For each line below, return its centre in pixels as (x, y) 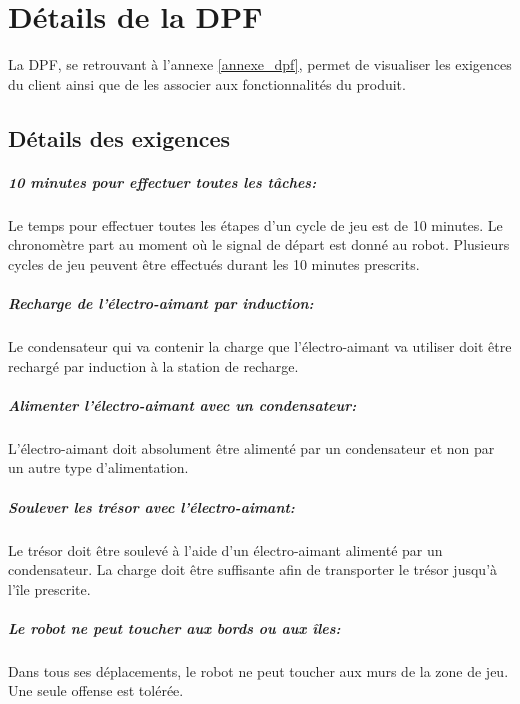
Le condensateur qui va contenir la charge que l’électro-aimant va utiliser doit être (260, 346)
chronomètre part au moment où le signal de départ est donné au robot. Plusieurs (259, 244)
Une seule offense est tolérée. (96, 690)
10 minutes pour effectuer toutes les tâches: (162, 181)
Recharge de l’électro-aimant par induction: (161, 303)
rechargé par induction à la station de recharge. (153, 365)
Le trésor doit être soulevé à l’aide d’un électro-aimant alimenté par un (225, 549)
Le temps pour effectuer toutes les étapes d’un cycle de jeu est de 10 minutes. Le (255, 224)
